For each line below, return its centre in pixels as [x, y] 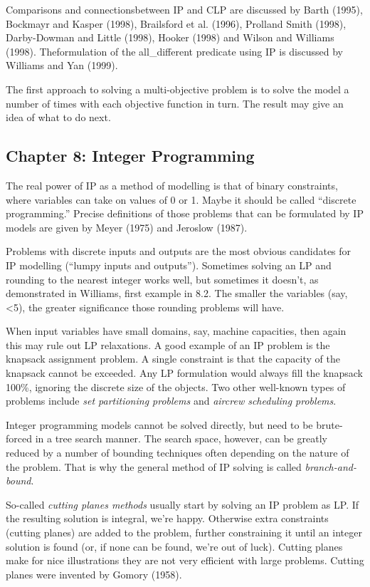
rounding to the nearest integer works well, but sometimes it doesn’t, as [162, 279]
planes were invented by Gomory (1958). [94, 574]
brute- [329, 424]
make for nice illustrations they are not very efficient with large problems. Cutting [185, 560]
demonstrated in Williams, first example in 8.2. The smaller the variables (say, [177, 293]
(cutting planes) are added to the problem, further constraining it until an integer [184, 533]
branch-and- [331, 466]
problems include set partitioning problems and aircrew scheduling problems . [171, 401]
